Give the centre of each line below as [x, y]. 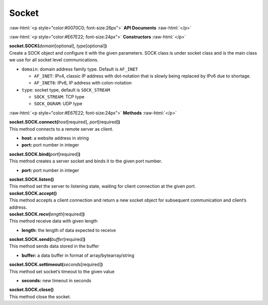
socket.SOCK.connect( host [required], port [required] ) [65, 122]
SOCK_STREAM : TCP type [59, 97]
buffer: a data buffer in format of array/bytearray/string [78, 255]
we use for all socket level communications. [54, 60]
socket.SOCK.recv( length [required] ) [47, 214]
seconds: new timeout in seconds [56, 281]
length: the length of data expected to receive [69, 230]
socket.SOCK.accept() [33, 193]
